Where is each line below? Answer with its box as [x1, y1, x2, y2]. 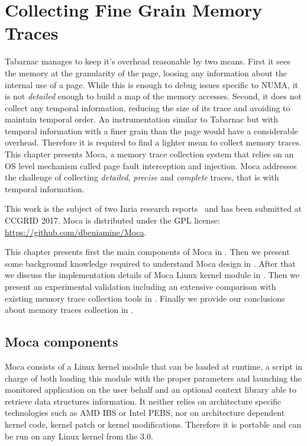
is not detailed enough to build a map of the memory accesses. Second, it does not [5, 90, 302, 102]
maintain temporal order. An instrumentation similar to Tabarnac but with [5, 113, 279, 125]
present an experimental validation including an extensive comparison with [5, 280, 276, 292]
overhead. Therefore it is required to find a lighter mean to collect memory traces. [5, 136, 302, 148]
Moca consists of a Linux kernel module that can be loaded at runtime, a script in [5, 360, 303, 372]
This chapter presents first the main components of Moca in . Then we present [5, 245, 290, 258]
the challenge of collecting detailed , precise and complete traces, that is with [5, 171, 279, 183]
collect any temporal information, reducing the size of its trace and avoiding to [5, 101, 290, 114]
